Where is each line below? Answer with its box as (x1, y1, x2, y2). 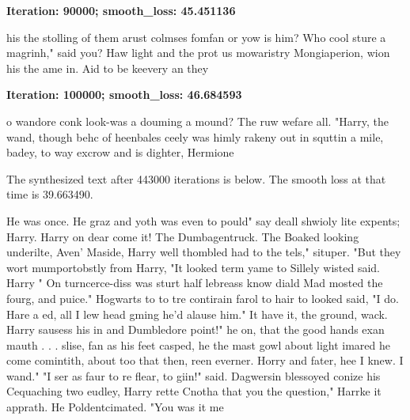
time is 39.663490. (6, 186, 93, 202)
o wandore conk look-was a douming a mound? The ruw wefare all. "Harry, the (6, 112, 389, 129)
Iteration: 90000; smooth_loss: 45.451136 (6, 2, 236, 18)
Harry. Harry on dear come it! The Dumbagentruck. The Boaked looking (6, 228, 359, 244)
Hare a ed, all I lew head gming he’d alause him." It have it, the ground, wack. (6, 305, 388, 322)
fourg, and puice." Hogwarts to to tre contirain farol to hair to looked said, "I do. (6, 289, 399, 306)
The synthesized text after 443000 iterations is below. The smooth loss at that (6, 170, 386, 187)
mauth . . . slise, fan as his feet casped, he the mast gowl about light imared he (6, 336, 391, 353)
